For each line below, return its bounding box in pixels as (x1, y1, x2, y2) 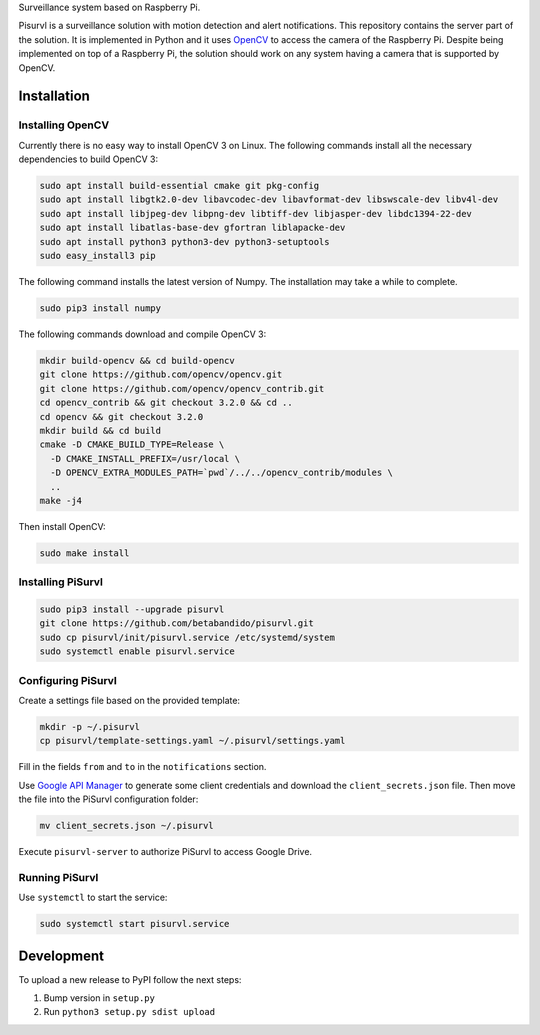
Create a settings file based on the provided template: (18, 694, 240, 706)
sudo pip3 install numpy (39, 303, 162, 314)
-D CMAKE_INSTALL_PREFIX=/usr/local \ (50, 453, 240, 464)
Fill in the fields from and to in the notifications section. (18, 761, 267, 773)
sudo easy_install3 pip (39, 250, 157, 262)
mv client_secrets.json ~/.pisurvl (39, 820, 214, 832)
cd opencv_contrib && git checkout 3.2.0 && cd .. (39, 397, 294, 409)
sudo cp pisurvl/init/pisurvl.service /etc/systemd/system (39, 631, 335, 643)
